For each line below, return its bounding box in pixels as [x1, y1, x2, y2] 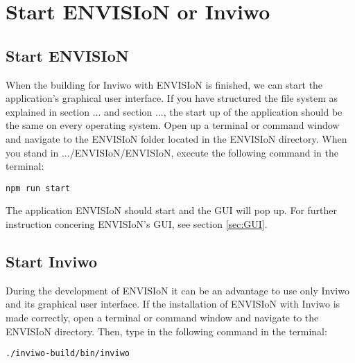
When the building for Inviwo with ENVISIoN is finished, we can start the [6, 77, 323, 91]
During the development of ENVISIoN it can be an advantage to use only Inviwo [6, 283, 349, 297]
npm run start [6, 183, 71, 193]
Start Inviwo [6, 250, 98, 272]
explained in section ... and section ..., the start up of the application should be [6, 104, 343, 118]
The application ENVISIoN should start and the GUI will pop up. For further [6, 203, 338, 218]
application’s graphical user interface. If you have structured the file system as [6, 91, 338, 105]
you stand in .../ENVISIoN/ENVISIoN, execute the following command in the [6, 145, 338, 159]
